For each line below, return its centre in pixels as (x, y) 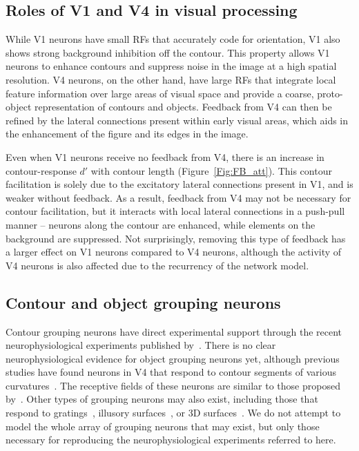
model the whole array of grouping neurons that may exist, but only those (163, 426)
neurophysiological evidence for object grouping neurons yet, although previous (173, 358)
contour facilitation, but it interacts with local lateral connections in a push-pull (175, 211)
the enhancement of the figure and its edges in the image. (127, 134)
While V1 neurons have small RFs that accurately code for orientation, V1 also (173, 39)
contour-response (41, 170)
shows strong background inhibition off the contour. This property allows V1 (168, 52)
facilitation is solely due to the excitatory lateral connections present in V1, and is (179, 184)
